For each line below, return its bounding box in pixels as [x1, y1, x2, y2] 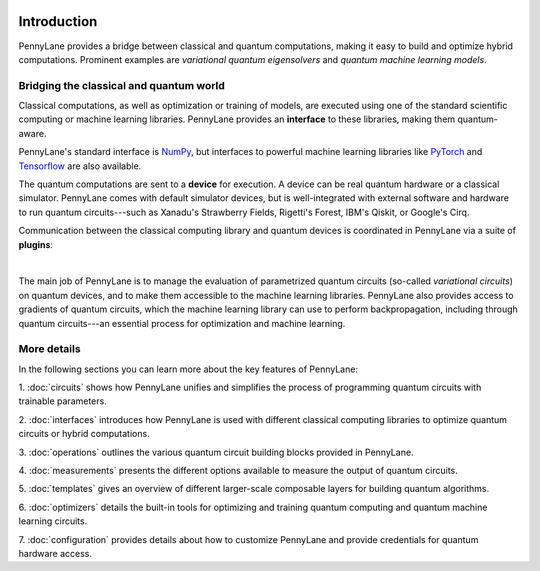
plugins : [18, 238, 54, 250]
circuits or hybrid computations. [18, 428, 150, 440]
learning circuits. [18, 515, 88, 527]
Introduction [18, 13, 98, 30]
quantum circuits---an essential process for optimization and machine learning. [18, 317, 346, 329]
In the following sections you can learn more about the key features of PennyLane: [18, 363, 359, 375]
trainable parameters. [18, 395, 107, 407]
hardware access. [18, 547, 93, 559]
